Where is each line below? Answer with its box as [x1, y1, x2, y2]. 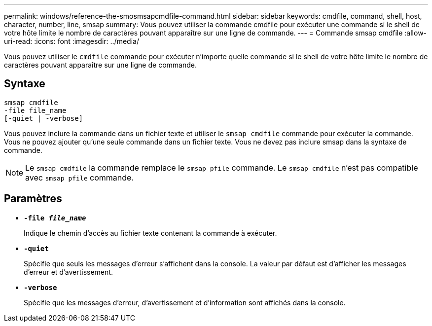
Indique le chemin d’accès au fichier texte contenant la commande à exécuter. [24, 228, 277, 237]
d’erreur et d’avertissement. [24, 267, 113, 276]
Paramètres [4, 192, 62, 205]
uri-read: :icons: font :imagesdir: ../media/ [4, 37, 139, 45]
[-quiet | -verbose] [4, 114, 83, 122]
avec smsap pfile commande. [25, 172, 134, 182]
